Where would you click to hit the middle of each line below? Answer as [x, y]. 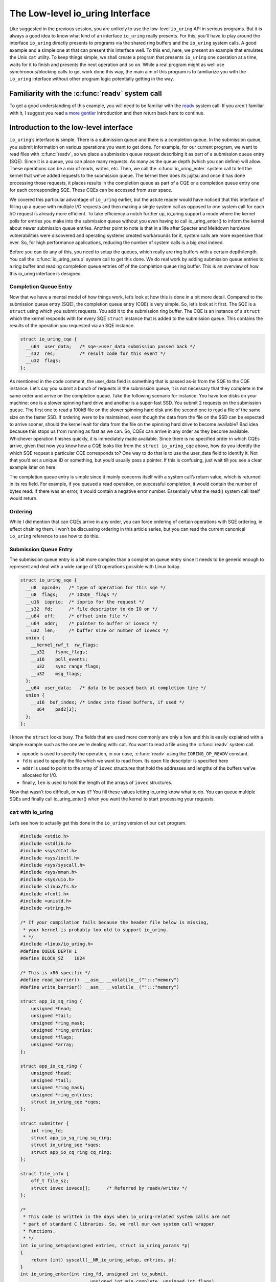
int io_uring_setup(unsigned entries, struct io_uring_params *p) [105, 1245]
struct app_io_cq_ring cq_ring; [72, 1152]
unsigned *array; [53, 1044]
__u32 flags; [43, 361]
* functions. [39, 1231]
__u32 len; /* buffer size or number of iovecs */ [97, 630]
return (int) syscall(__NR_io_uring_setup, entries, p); [104, 1260]
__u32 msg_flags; [57, 674]
